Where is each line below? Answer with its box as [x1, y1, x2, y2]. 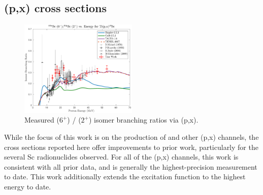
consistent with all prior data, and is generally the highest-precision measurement [4, 161, 257, 172]
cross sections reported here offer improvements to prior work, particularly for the [4, 141, 258, 152]
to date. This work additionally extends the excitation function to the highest [4, 171, 246, 182]
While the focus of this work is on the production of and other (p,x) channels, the [4, 132, 259, 142]
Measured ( [24, 114, 59, 125]
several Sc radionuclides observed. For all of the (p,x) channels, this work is [4, 151, 239, 162]
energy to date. [4, 181, 51, 192]
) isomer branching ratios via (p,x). [88, 114, 199, 125]
